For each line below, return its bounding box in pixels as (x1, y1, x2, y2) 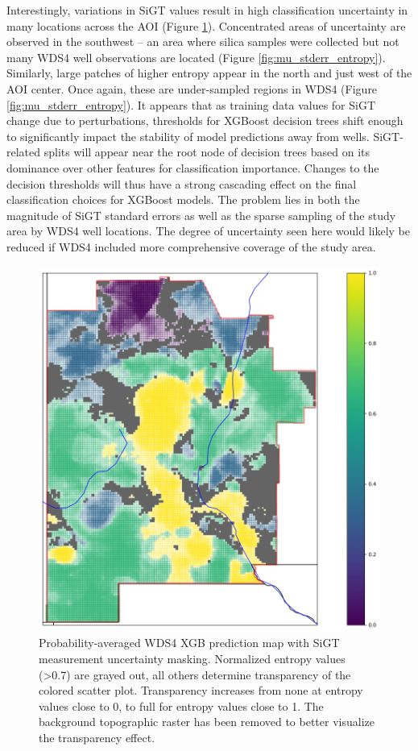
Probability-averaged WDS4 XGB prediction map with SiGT (39, 634, 340, 651)
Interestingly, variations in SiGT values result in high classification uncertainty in (6, 2, 408, 18)
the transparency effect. (39, 728, 155, 745)
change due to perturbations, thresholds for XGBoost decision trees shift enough (6, 112, 404, 129)
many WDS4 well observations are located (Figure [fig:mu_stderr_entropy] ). (6, 48, 386, 65)
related (6, 143, 41, 160)
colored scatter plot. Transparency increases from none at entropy (39, 682, 363, 699)
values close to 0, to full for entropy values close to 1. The (39, 697, 324, 714)
